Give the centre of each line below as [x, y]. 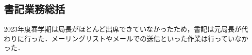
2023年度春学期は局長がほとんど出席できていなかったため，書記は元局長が [123, 29]
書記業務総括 [34, 9]
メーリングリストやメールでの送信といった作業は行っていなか [150, 38]
